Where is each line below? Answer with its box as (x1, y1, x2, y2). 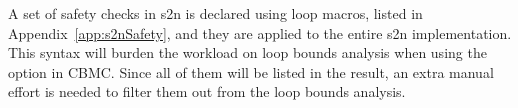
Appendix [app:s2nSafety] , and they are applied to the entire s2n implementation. (8, 22, 512, 43)
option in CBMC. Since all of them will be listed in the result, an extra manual (8, 61, 494, 82)
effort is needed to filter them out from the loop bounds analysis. (8, 81, 406, 102)
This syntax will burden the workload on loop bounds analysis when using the (8, 42, 487, 63)
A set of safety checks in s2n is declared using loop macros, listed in (8, 3, 423, 23)
